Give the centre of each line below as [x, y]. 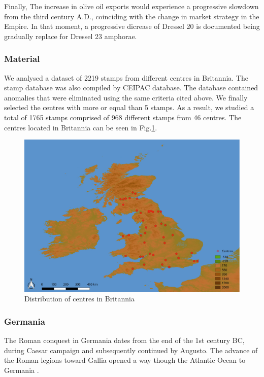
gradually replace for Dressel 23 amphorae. [71, 36]
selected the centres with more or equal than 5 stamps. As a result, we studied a [129, 107]
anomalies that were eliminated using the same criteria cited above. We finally [126, 97]
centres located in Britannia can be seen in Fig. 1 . [81, 127]
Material [22, 59]
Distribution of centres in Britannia [79, 299]
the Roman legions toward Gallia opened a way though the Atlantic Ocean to [125, 360]
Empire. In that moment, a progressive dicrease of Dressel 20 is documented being [132, 26]
